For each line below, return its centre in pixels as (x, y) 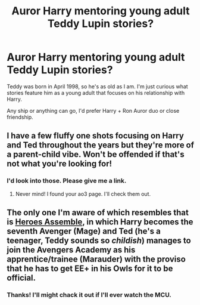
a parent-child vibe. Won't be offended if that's (96, 154)
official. (21, 278)
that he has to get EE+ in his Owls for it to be (90, 269)
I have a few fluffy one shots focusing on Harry (95, 136)
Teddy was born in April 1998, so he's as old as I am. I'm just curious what (97, 86)
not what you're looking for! (60, 164)
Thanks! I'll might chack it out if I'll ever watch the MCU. (89, 295)
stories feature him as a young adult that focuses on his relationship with (96, 93)
